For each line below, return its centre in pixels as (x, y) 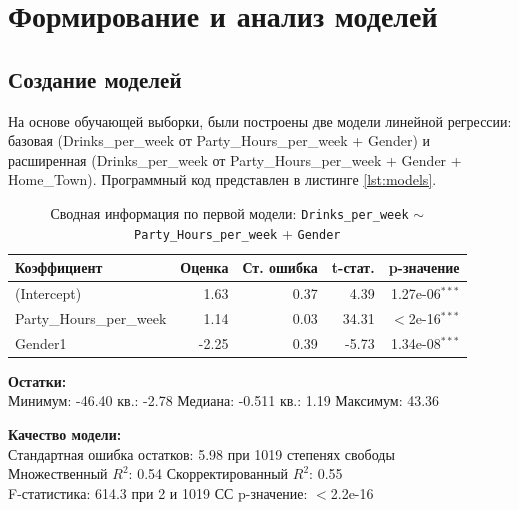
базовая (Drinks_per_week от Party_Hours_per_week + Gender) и (219, 140)
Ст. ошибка (280, 267)
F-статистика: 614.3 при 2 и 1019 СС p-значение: (158, 492)
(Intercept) (48, 293)
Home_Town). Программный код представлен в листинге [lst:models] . (222, 179)
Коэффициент (59, 267)
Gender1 (41, 342)
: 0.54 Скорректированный (208, 473)
